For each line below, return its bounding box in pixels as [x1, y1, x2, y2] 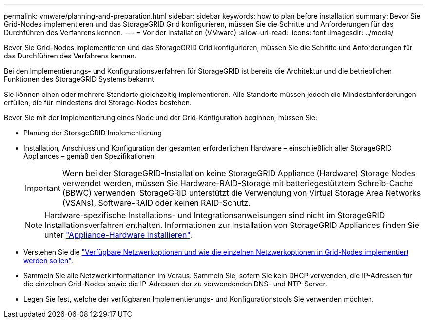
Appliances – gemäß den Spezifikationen [23, 152, 155, 160]
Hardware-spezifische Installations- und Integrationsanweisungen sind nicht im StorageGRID [44, 210, 385, 220]
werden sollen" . [23, 256, 73, 265]
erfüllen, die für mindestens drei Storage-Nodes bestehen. [4, 98, 192, 107]
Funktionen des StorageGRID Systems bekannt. [4, 75, 156, 83]
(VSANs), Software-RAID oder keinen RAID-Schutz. [62, 198, 251, 208]
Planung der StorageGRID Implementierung [23, 129, 162, 137]
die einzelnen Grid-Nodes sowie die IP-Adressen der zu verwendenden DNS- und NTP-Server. [23, 280, 327, 288]
